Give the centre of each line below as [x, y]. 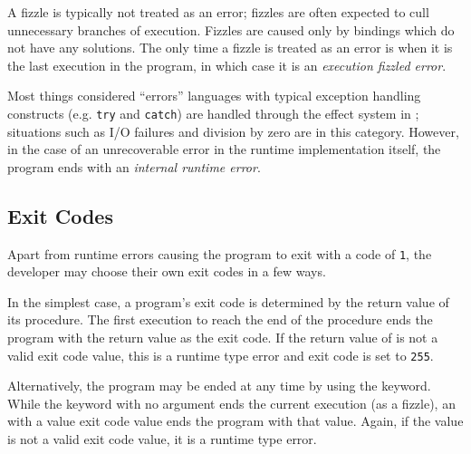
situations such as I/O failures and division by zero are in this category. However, [233, 131]
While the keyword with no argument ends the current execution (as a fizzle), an [231, 403]
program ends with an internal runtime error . [134, 166]
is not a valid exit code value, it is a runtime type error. [162, 439]
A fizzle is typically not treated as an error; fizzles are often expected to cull [218, 12]
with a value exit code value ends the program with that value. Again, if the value [235, 421]
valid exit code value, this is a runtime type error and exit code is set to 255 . [221, 355]
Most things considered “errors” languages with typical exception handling [214, 96]
